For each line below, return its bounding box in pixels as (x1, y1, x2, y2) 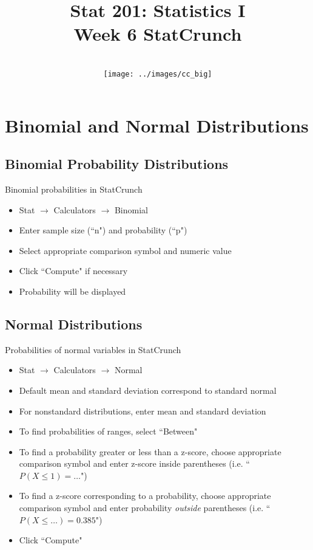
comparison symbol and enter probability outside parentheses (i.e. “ (19, 501, 271, 514)
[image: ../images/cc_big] (103, 69, 212, 78)
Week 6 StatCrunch (73, 21, 242, 46)
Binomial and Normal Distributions (5, 112, 309, 137)
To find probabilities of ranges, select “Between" (19, 425, 198, 438)
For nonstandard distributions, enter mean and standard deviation (19, 404, 266, 417)
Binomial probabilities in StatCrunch (5, 182, 143, 195)
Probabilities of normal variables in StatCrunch (5, 343, 181, 356)
